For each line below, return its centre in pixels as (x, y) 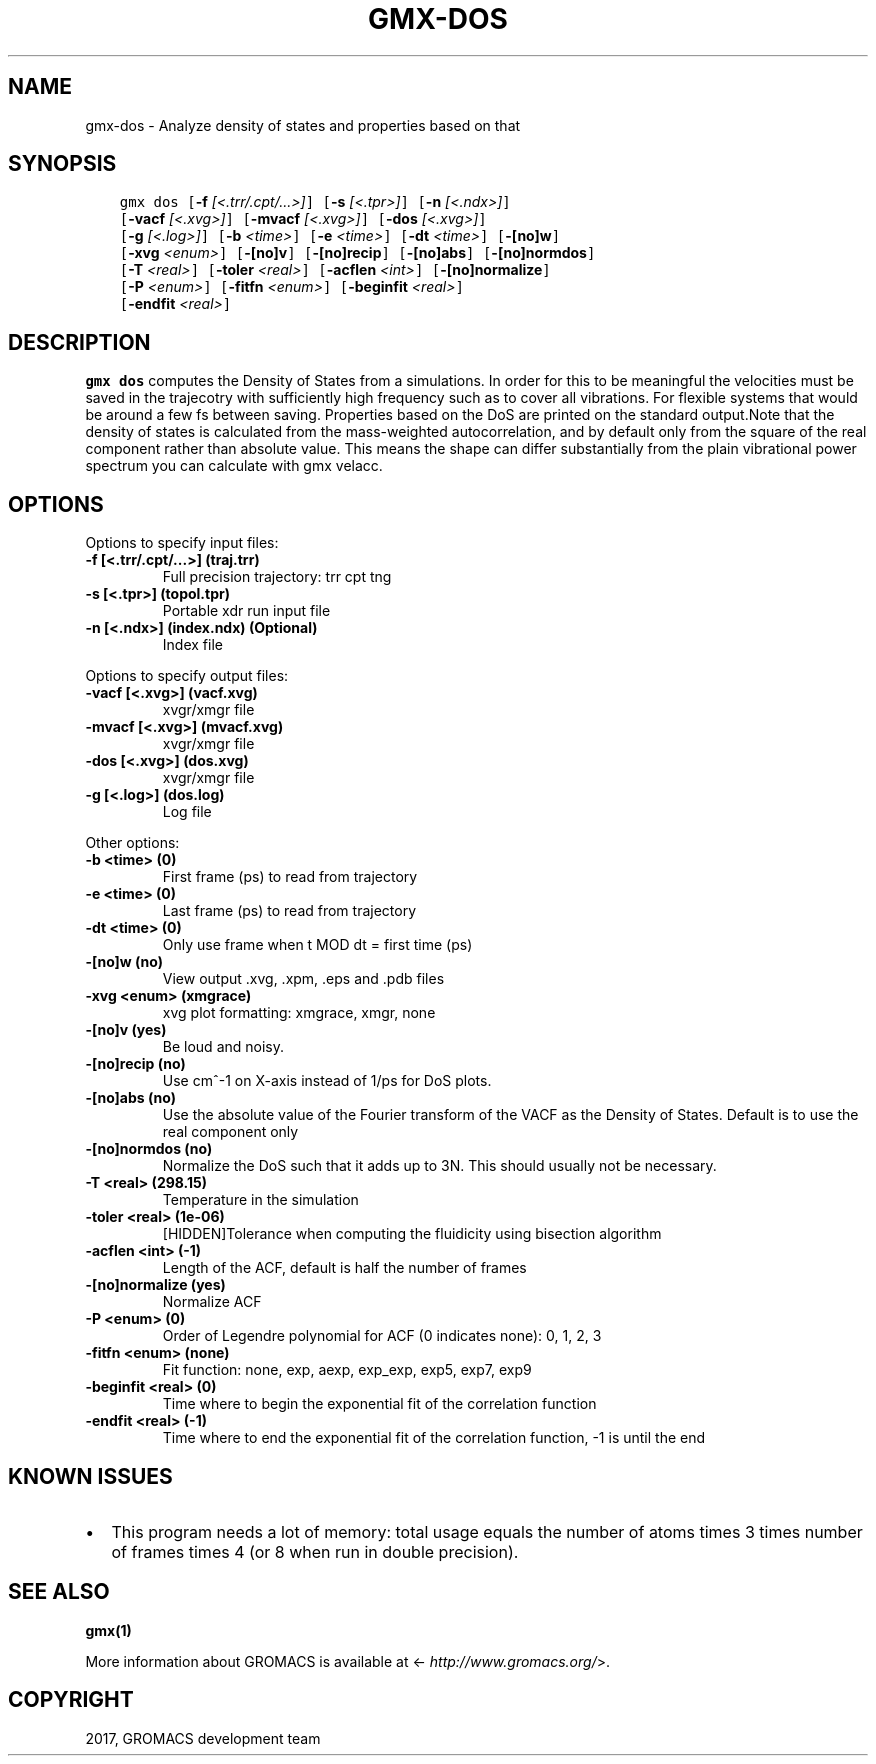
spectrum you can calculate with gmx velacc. (234, 466)
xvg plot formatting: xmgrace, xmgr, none (299, 1013)
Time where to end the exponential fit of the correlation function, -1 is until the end (434, 1438)
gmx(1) (108, 1630)
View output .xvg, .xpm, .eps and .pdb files (303, 979)
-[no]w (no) (124, 962)
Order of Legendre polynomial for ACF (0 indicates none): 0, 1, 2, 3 (382, 1336)
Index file (192, 645)
